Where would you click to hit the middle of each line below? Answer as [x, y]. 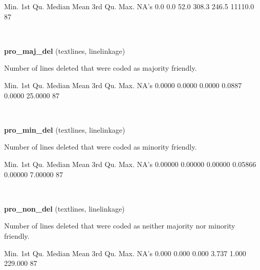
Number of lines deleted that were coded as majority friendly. [101, 68]
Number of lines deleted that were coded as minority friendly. [101, 147]
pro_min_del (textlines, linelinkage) [65, 129]
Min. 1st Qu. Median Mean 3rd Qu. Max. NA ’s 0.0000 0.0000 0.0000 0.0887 [123, 85]
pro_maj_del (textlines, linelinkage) [65, 50]
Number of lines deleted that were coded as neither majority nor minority [120, 226]
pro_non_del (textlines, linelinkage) [64, 208]
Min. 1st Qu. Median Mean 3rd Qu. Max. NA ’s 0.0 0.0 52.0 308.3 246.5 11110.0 [129, 6]
